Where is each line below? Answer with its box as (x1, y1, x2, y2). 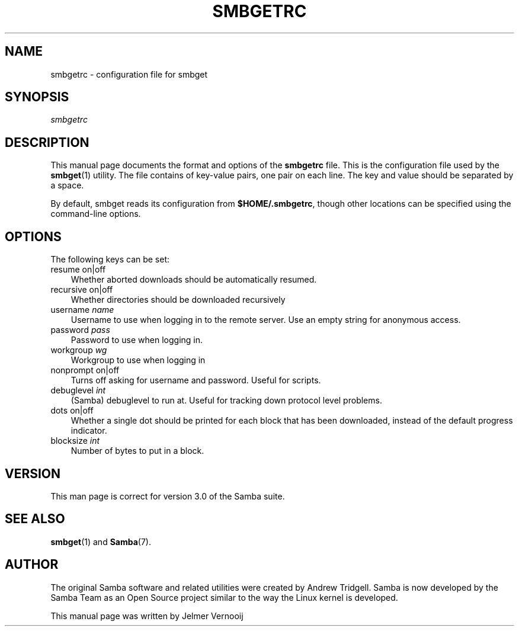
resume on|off (50, 264, 106, 275)
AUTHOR (5, 557, 59, 572)
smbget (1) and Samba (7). (50, 536, 151, 547)
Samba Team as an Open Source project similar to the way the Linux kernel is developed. (50, 592, 398, 603)
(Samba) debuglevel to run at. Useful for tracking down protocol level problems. (71, 395, 382, 406)
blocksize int (50, 435, 100, 446)
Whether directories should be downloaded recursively (71, 294, 286, 305)
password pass (50, 325, 110, 335)
